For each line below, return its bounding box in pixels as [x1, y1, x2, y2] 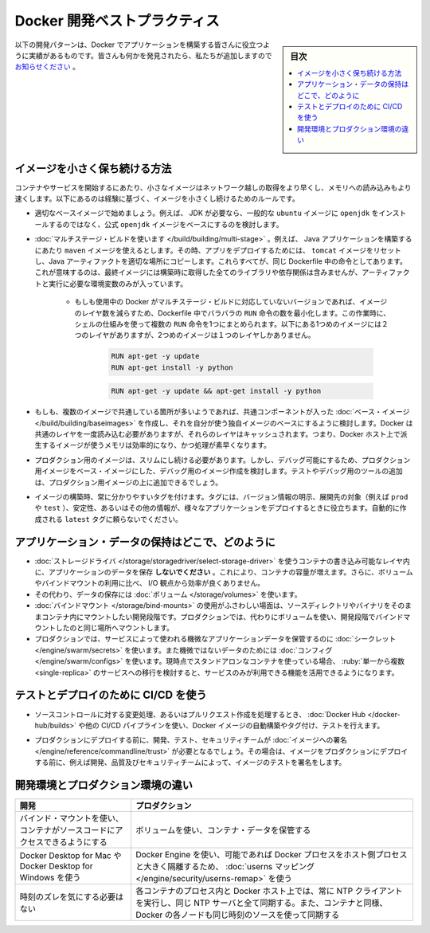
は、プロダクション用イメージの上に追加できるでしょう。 [34, 477, 223, 487]
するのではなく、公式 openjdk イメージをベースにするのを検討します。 [48, 219, 283, 229]
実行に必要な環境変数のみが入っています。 [48, 279, 187, 288]
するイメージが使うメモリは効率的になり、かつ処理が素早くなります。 [41, 441, 271, 450]
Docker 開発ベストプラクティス [14, 12, 221, 29]
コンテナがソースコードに [19, 825, 115, 836]
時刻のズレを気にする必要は [19, 891, 123, 902]
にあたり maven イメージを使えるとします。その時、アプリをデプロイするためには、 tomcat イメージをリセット [34, 245, 402, 255]
